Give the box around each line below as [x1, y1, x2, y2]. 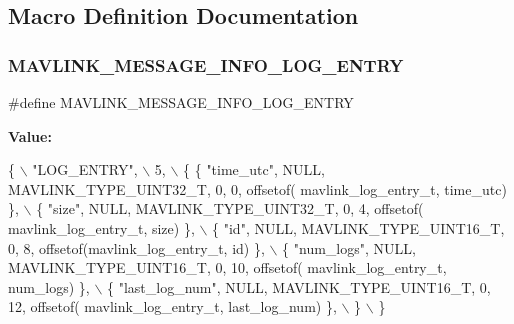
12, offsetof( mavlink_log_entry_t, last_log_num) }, [8, 296, 337, 317]
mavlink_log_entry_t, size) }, [8, 217, 195, 238]
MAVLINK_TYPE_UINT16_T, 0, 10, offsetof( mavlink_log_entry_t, [8, 257, 447, 278]
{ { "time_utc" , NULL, [183, 159, 325, 180]
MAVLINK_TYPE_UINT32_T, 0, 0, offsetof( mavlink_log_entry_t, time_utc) [8, 178, 507, 199]
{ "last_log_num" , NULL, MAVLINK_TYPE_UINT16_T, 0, [107, 276, 491, 297]
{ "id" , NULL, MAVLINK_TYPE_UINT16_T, [212, 217, 505, 238]
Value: [8, 125, 52, 146]
